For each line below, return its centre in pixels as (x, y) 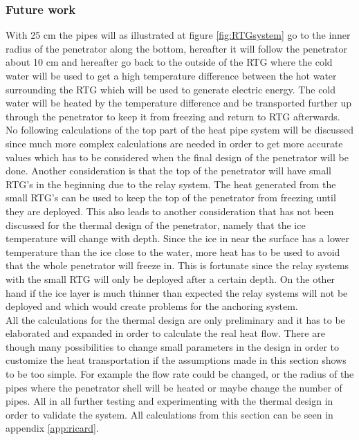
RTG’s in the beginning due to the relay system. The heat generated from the (171, 184)
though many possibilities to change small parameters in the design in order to (173, 346)
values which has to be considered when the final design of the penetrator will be (177, 157)
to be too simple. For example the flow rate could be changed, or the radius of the (180, 374)
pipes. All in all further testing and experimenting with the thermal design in (169, 401)
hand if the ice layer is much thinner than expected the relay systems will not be (177, 292)
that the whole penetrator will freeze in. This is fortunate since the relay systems (177, 265)
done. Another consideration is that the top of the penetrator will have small (168, 171)
